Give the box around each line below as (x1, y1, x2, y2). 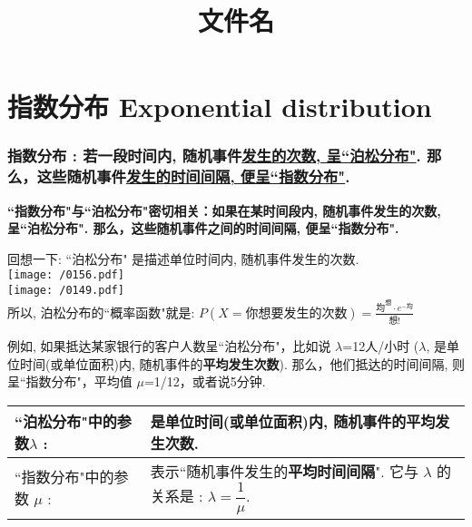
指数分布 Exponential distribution (7, 88, 432, 125)
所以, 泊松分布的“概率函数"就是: (7, 302, 195, 321)
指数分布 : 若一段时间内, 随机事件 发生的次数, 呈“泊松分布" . (7, 144, 421, 167)
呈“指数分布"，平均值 (7, 372, 133, 391)
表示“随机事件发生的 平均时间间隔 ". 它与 (150, 460, 418, 482)
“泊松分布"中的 (15, 410, 117, 432)
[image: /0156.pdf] (7, 268, 124, 282)
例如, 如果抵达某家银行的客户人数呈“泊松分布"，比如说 (7, 336, 331, 355)
